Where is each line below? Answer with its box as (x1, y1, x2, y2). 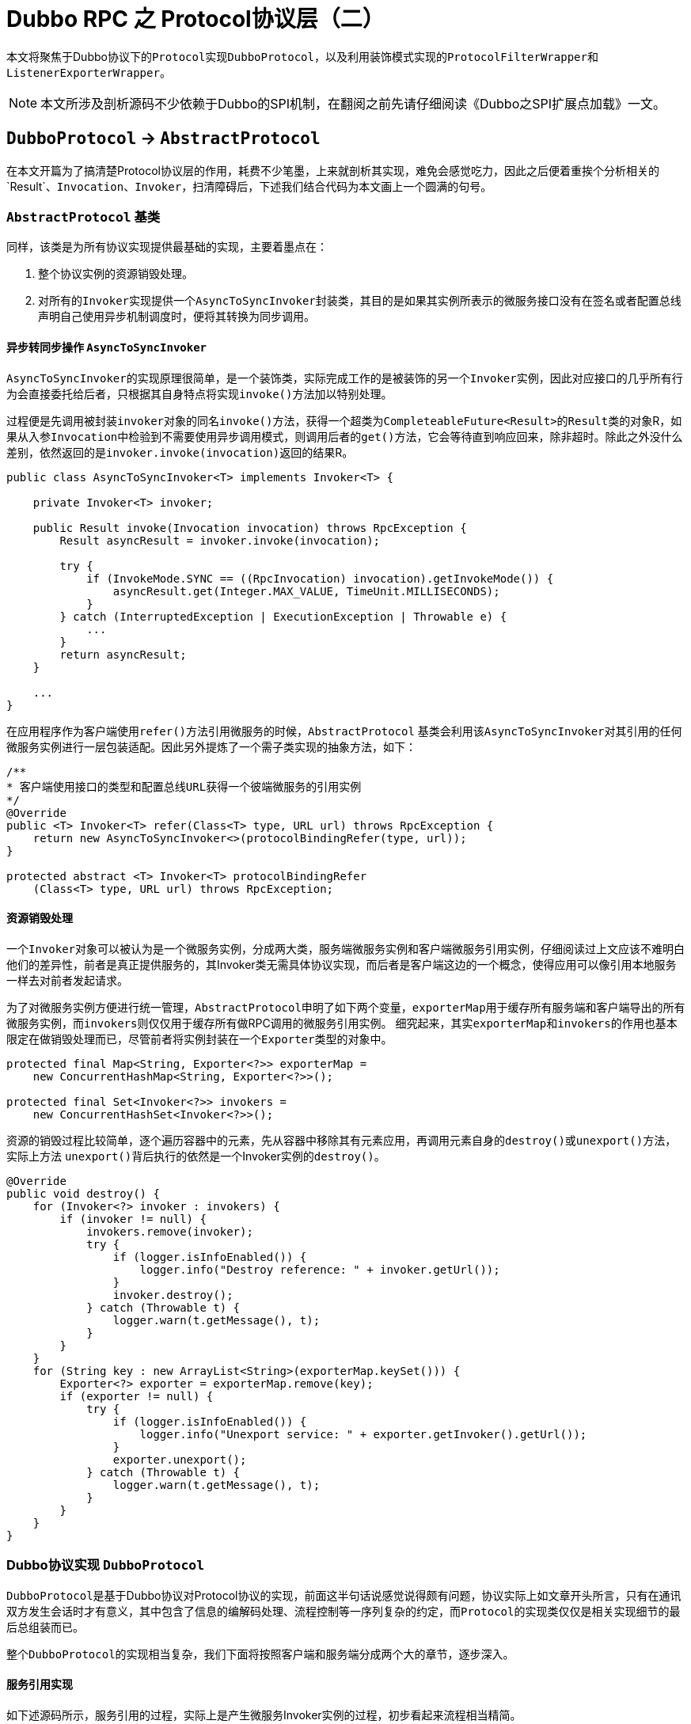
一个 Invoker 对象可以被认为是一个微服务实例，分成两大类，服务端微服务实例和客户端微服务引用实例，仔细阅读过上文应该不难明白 (6, 941, 685, 955)
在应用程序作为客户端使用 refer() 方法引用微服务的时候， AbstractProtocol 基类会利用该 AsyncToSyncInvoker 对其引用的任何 (6, 723, 682, 738)
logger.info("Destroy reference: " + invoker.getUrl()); (139, 1263, 500, 1276)
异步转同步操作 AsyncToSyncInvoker (6, 340, 207, 354)
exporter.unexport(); (112, 1452, 247, 1466)
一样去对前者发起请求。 (6, 973, 128, 987)
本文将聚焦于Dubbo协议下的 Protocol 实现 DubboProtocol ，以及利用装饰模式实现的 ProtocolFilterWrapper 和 (6, 49, 598, 63)
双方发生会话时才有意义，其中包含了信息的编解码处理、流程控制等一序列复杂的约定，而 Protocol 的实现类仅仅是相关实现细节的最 (6, 1604, 681, 1618)
